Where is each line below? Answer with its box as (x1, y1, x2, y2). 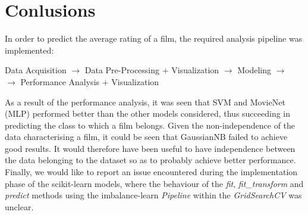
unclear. (5, 200, 34, 213)
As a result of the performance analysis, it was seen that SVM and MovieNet (5, 95, 285, 108)
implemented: (5, 43, 54, 56)
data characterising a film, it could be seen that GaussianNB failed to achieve (5, 130, 288, 143)
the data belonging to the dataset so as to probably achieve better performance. (5, 154, 296, 166)
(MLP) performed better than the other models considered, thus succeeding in (5, 107, 291, 120)
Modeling (237, 64, 271, 76)
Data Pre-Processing (84, 64, 160, 76)
